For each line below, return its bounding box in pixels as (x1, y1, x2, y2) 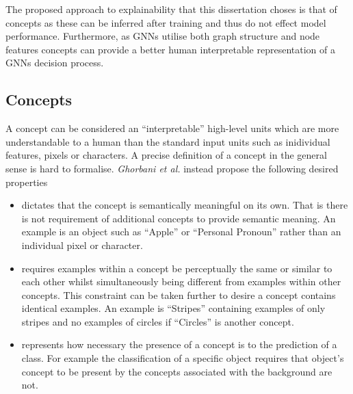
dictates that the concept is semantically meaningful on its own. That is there (21, 198, 348, 212)
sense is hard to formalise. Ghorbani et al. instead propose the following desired (5, 161, 339, 175)
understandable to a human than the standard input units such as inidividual (5, 134, 330, 148)
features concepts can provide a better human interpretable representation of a (5, 42, 335, 56)
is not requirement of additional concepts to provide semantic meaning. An (21, 211, 336, 225)
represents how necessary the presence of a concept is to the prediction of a (21, 337, 337, 352)
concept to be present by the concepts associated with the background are (21, 364, 332, 378)
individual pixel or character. (21, 237, 143, 252)
